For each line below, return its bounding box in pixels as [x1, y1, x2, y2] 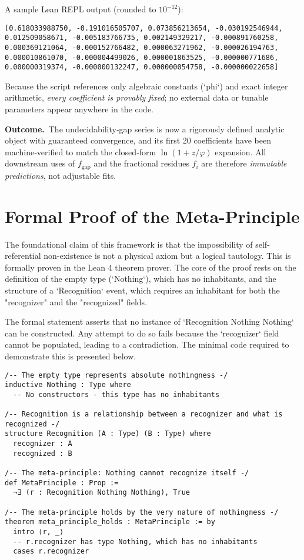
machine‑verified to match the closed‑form [5, 145, 156, 158]
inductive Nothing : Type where [5, 381, 131, 389]
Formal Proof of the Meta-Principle [5, 204, 300, 228]
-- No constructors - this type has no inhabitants [13, 390, 220, 399]
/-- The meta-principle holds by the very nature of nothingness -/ [5, 508, 279, 516]
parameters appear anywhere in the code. [5, 103, 154, 115]
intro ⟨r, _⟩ [13, 528, 64, 536]
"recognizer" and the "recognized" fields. [5, 295, 148, 308]
